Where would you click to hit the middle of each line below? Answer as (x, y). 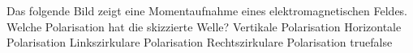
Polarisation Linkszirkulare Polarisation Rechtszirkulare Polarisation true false (200, 42)
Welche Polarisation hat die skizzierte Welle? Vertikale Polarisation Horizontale (204, 26)
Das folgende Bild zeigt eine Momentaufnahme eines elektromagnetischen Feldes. (207, 10)
